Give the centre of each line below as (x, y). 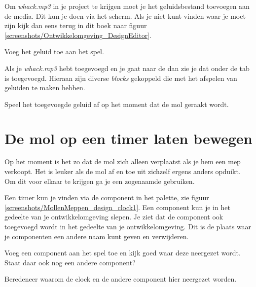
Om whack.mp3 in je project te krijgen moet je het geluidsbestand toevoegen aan (127, 6)
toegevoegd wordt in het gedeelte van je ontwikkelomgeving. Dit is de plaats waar (128, 227)
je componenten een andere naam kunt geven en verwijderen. (97, 236)
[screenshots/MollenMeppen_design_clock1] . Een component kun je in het (117, 207)
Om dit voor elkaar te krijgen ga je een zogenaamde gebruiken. (100, 181)
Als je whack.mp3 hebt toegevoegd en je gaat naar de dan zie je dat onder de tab (127, 68)
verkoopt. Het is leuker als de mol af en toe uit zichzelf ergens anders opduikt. (123, 171)
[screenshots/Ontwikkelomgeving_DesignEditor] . (78, 35)
